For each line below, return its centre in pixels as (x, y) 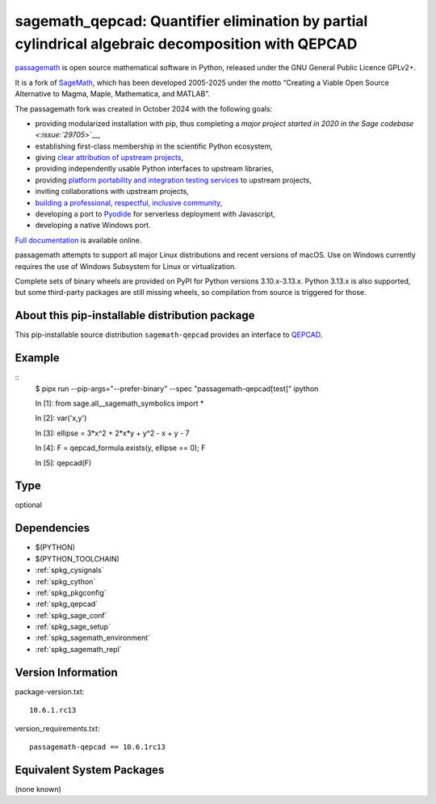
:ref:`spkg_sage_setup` (73, 627)
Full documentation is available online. (78, 240)
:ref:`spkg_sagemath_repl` (78, 649)
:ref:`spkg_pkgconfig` (71, 592)
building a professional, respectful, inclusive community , (129, 203)
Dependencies (52, 528)
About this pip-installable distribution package (135, 316)
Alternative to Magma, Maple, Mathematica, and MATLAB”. (112, 94)
